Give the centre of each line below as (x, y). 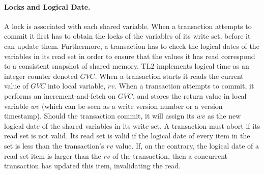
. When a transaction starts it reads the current (169, 76)
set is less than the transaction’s (54, 145)
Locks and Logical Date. (47, 6)
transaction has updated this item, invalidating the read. (92, 166)
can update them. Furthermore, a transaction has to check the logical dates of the (132, 46)
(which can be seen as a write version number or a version (132, 106)
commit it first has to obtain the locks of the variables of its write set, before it (127, 36)
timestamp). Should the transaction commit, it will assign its (99, 116)
